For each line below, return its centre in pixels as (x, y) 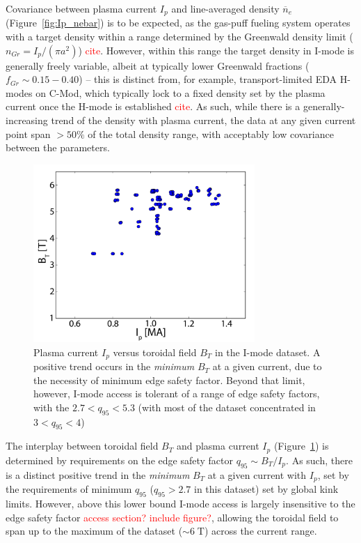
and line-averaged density (225, 8)
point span (28, 133)
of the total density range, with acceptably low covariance (211, 133)
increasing (27, 120)
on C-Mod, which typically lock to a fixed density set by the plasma (180, 92)
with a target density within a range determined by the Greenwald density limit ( (179, 37)
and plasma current (218, 446)
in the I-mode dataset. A (268, 352)
